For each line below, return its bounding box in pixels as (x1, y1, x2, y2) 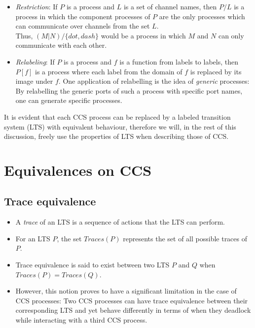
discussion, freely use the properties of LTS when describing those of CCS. (4, 131, 229, 141)
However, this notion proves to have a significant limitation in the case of (15, 286, 237, 296)
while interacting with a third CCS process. (15, 315, 147, 325)
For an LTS (15, 233, 50, 243)
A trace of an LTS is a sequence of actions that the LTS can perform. (15, 217, 225, 227)
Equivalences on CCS (4, 160, 152, 180)
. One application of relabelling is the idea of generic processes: (58, 76, 250, 86)
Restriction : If (15, 1, 58, 11)
